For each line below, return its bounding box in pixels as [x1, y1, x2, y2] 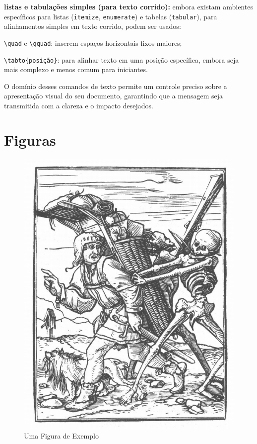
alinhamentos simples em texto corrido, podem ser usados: [4, 21, 181, 31]
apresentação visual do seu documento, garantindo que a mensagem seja [4, 90, 223, 101]
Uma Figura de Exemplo [24, 430, 99, 441]
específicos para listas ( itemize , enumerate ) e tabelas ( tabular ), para [4, 11, 217, 21]
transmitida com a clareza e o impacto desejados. [4, 100, 153, 110]
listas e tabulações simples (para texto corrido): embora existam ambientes [4, 1, 253, 11]
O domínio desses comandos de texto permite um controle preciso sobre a [4, 81, 227, 91]
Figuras [4, 129, 56, 150]
